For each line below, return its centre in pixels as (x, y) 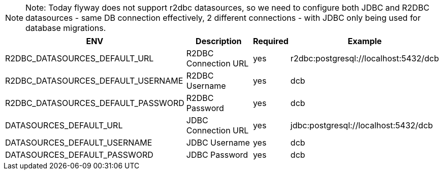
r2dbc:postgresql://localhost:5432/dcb (365, 58)
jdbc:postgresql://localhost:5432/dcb (362, 125)
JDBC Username (218, 143)
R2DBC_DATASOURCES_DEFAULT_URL (80, 58)
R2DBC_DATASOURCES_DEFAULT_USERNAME (94, 81)
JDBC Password (217, 155)
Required (271, 41)
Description (219, 41)
